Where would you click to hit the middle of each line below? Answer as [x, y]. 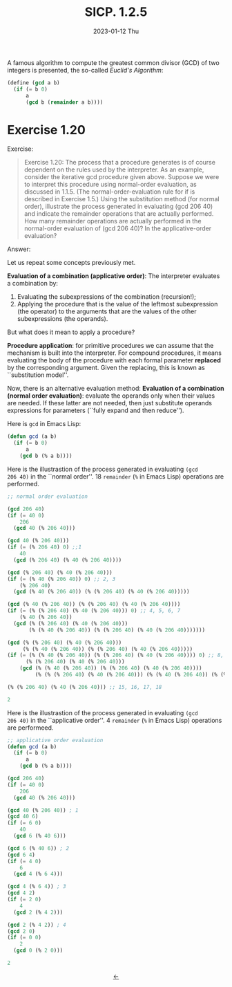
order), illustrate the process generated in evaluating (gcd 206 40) [118, 206]
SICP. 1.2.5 [116, 12]
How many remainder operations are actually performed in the [113, 221]
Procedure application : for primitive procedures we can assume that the [110, 346]
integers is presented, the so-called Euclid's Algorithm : [85, 70]
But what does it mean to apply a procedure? [71, 332]
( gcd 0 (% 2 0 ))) [38, 951]
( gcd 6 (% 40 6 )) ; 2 [38, 848]
